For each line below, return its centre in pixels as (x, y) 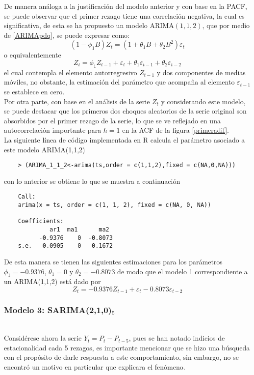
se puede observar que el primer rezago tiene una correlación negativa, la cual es (124, 15)
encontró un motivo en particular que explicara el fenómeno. (95, 366)
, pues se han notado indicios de (177, 338)
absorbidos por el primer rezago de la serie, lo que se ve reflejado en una (112, 120)
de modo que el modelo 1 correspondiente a (182, 271)
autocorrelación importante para (53, 130)
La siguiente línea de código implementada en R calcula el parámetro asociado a (125, 139)
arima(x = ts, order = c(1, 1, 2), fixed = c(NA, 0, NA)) (114, 205)
